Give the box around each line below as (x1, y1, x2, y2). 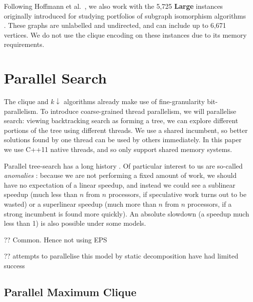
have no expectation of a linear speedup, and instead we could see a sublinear (4, 179, 235, 190)
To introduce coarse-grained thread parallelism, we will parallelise (40, 106, 236, 116)
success (4, 260, 25, 270)
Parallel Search (4, 68, 107, 88)
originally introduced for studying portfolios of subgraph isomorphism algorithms (4, 10, 246, 21)
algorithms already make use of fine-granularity (63, 96, 205, 107)
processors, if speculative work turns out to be (108, 189, 247, 199)
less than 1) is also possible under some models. (4, 218, 146, 228)
